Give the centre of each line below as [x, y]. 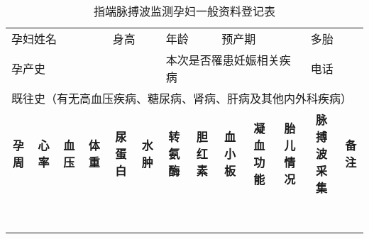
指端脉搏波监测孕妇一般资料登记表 [184, 11]
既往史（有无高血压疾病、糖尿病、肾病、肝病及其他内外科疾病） [182, 98]
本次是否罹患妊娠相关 [222, 60]
